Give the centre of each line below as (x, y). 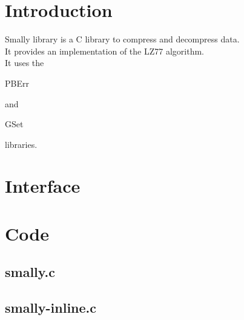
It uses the (25, 63)
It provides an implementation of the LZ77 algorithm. (104, 51)
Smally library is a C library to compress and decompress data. (122, 39)
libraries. (21, 144)
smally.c (30, 272)
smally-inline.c (51, 308)
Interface (43, 186)
